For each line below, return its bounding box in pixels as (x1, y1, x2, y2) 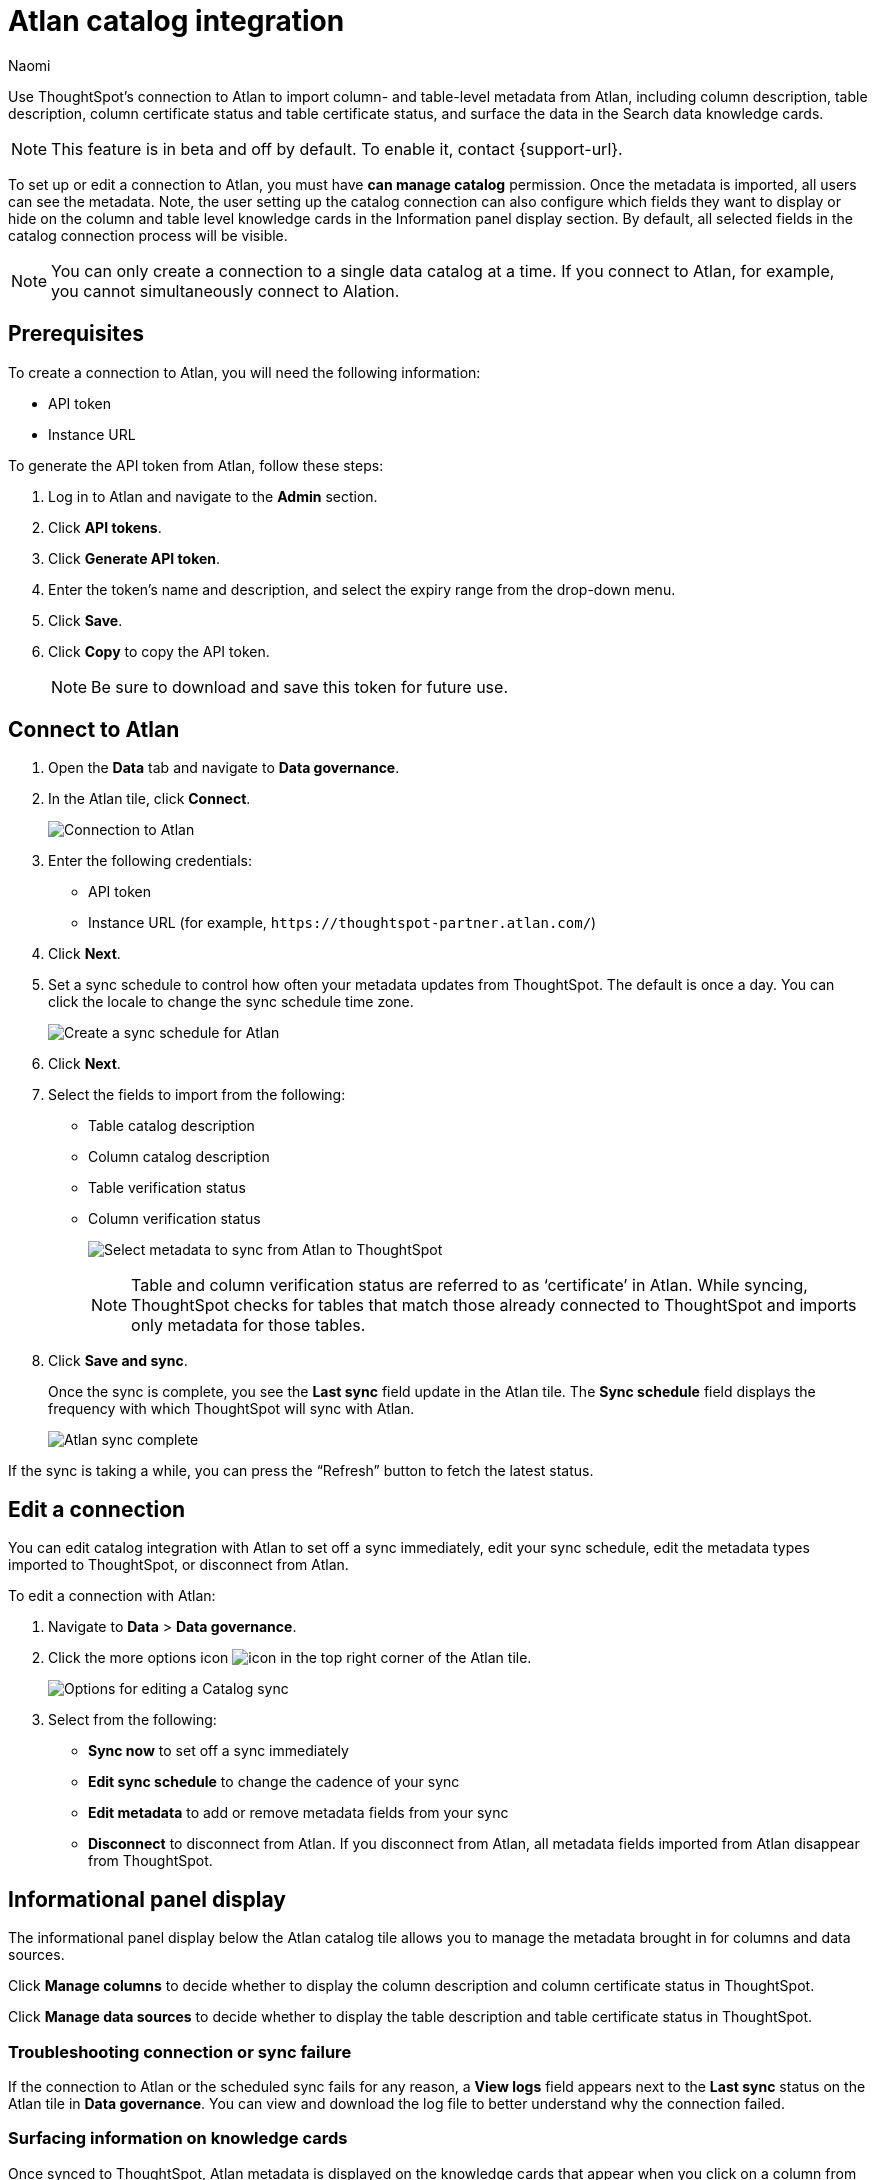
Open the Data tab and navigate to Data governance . (48, 759, 400, 777)
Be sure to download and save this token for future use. (91, 676, 508, 697)
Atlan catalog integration (8, 4, 345, 38)
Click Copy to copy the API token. (48, 642, 270, 660)
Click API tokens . (48, 518, 162, 536)
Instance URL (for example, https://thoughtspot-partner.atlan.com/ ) (88, 914, 597, 932)
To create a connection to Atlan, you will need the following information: (8, 363, 481, 381)
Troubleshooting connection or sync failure (8, 2041, 352, 2062)
